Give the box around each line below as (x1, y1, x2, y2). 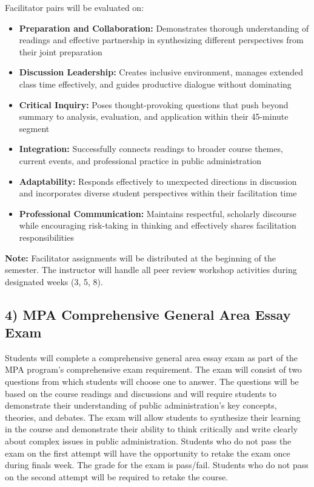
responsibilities (19, 230, 74, 243)
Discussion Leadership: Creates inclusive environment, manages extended (19, 66, 303, 78)
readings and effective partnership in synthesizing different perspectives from (19, 33, 304, 46)
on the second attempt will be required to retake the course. (5, 470, 229, 483)
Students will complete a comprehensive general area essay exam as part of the (5, 351, 298, 364)
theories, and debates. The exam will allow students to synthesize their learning (5, 410, 301, 423)
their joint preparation (19, 45, 102, 58)
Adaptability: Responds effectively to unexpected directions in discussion (19, 174, 297, 187)
